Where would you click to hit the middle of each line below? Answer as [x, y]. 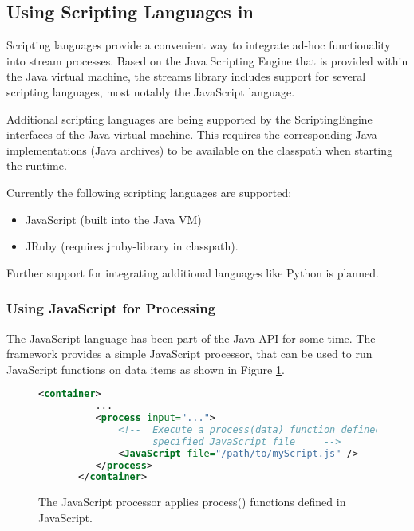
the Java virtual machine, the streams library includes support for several [186, 76]
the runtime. [37, 165]
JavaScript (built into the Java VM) [113, 219]
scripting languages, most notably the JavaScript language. [151, 91]
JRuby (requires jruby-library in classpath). [132, 246]
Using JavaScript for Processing [111, 308]
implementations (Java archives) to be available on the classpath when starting [200, 149]
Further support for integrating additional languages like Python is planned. [193, 272]
